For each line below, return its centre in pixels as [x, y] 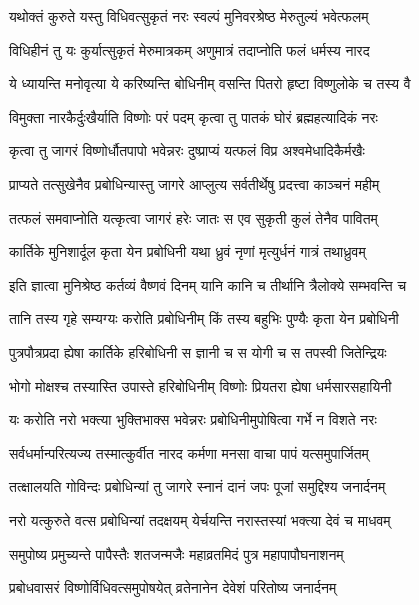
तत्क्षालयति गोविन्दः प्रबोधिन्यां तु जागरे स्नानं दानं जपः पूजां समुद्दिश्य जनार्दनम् [197, 486]
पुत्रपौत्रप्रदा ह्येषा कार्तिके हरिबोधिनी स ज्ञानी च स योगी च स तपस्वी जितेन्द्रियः [198, 351]
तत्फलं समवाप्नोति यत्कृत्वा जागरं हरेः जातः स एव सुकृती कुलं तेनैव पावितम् [193, 217]
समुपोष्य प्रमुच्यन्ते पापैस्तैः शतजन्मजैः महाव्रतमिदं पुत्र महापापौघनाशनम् [176, 553]
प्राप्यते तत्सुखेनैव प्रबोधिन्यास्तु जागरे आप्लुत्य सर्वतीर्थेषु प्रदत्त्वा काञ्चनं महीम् [194, 183]
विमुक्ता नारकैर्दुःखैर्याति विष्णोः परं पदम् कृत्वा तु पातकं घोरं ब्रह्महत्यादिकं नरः [193, 116]
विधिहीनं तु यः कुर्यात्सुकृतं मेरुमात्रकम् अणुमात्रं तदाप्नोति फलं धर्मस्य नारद [189, 49]
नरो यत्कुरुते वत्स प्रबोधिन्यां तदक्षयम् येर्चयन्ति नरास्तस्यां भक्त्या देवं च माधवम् [200, 519]
